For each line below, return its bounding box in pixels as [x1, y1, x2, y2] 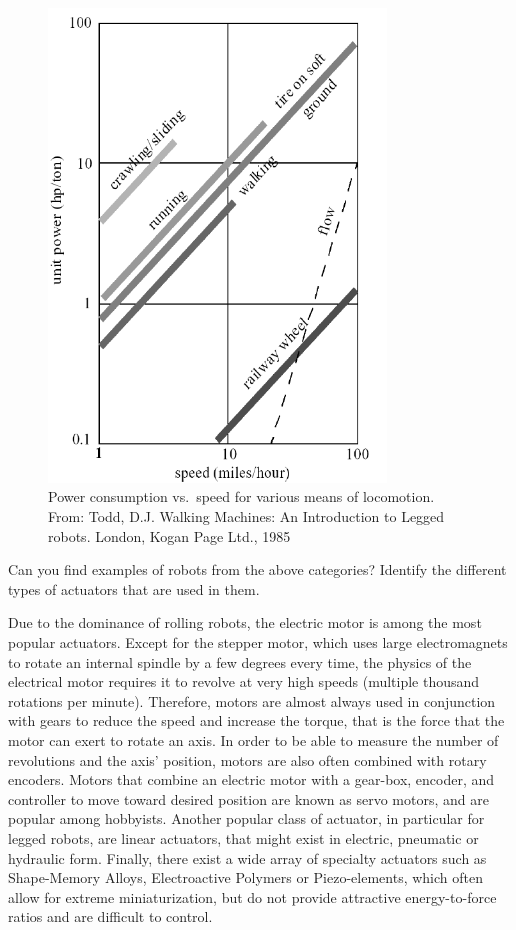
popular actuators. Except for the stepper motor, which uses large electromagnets [8, 632, 508, 653]
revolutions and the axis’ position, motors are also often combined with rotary [8, 749, 487, 770]
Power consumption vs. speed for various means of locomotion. [48, 486, 435, 507]
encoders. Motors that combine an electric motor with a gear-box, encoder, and [8, 769, 495, 790]
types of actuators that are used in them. [8, 578, 260, 599]
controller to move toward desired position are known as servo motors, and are [8, 788, 489, 809]
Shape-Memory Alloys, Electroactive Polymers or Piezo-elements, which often [8, 867, 483, 888]
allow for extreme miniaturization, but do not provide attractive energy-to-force [8, 886, 497, 907]
